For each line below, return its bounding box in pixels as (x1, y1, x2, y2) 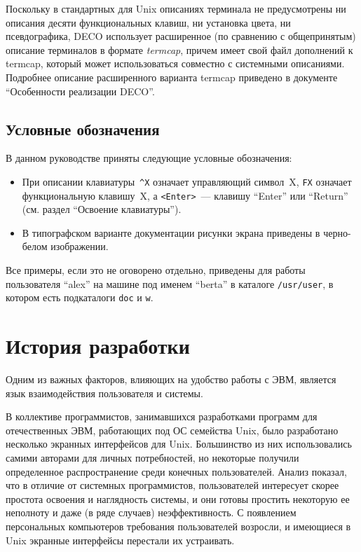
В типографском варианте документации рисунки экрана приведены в (22, 225, 320, 240)
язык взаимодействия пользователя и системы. (6, 385, 203, 400)
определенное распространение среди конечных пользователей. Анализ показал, (6, 464, 347, 478)
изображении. (50, 239, 109, 254)
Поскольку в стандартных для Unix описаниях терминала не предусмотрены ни (6, 1, 346, 15)
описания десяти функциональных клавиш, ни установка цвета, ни (6, 15, 291, 29)
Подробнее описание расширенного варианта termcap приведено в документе (6, 69, 338, 84)
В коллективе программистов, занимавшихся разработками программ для (6, 409, 318, 424)
